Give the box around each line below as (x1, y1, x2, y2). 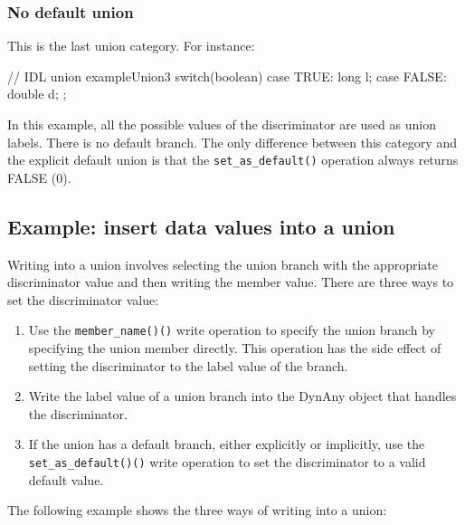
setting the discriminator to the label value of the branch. (28, 356, 348, 375)
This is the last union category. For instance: (7, 36, 255, 55)
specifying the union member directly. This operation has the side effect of (28, 339, 441, 358)
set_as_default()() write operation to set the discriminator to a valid (28, 453, 426, 472)
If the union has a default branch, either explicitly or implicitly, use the (28, 434, 425, 453)
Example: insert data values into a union (7, 212, 395, 240)
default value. (28, 470, 104, 489)
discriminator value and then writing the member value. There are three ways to (7, 272, 454, 291)
